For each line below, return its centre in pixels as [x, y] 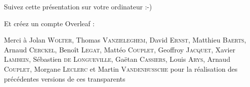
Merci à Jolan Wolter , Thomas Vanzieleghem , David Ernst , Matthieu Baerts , [125, 40]
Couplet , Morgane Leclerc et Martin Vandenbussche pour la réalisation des [121, 68]
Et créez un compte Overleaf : [49, 23]
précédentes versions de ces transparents [65, 78]
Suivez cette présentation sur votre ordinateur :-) [78, 6]
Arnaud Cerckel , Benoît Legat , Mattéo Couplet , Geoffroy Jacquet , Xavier [120, 49]
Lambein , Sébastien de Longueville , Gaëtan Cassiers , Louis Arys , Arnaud [117, 59]
